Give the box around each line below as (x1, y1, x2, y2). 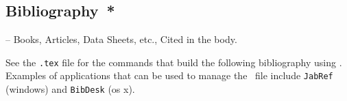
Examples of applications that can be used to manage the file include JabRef (5, 68, 333, 83)
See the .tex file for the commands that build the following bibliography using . (5, 55, 342, 69)
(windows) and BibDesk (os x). (5, 82, 135, 96)
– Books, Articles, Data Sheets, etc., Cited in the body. (5, 32, 237, 46)
